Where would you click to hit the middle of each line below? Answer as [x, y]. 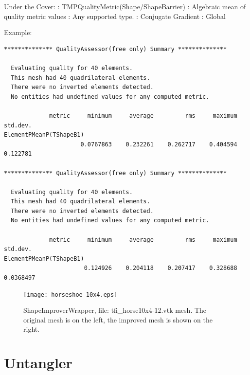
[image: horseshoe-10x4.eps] [71, 295]
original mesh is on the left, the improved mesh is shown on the [118, 319]
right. [32, 329]
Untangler [38, 363]
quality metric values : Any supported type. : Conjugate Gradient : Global [115, 16]
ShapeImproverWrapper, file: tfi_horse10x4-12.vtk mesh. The [115, 310]
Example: [18, 32]
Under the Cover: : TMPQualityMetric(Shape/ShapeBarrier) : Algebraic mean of [125, 6]
